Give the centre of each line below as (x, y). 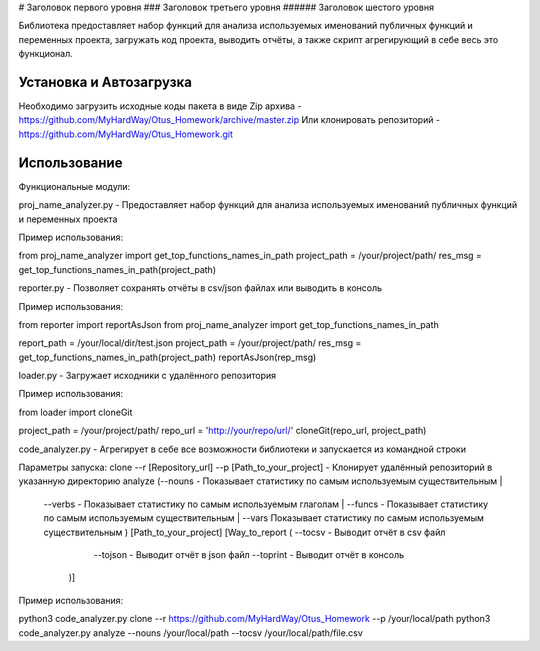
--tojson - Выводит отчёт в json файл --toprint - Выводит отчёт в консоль (249, 554)
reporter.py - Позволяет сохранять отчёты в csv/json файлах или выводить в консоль (200, 288)
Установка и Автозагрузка (105, 81)
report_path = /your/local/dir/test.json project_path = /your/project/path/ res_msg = (190, 343)
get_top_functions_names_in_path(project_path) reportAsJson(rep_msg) (167, 357)
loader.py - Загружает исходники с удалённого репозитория (147, 376)
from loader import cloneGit (75, 412)
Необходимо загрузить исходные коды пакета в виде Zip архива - (160, 106)
